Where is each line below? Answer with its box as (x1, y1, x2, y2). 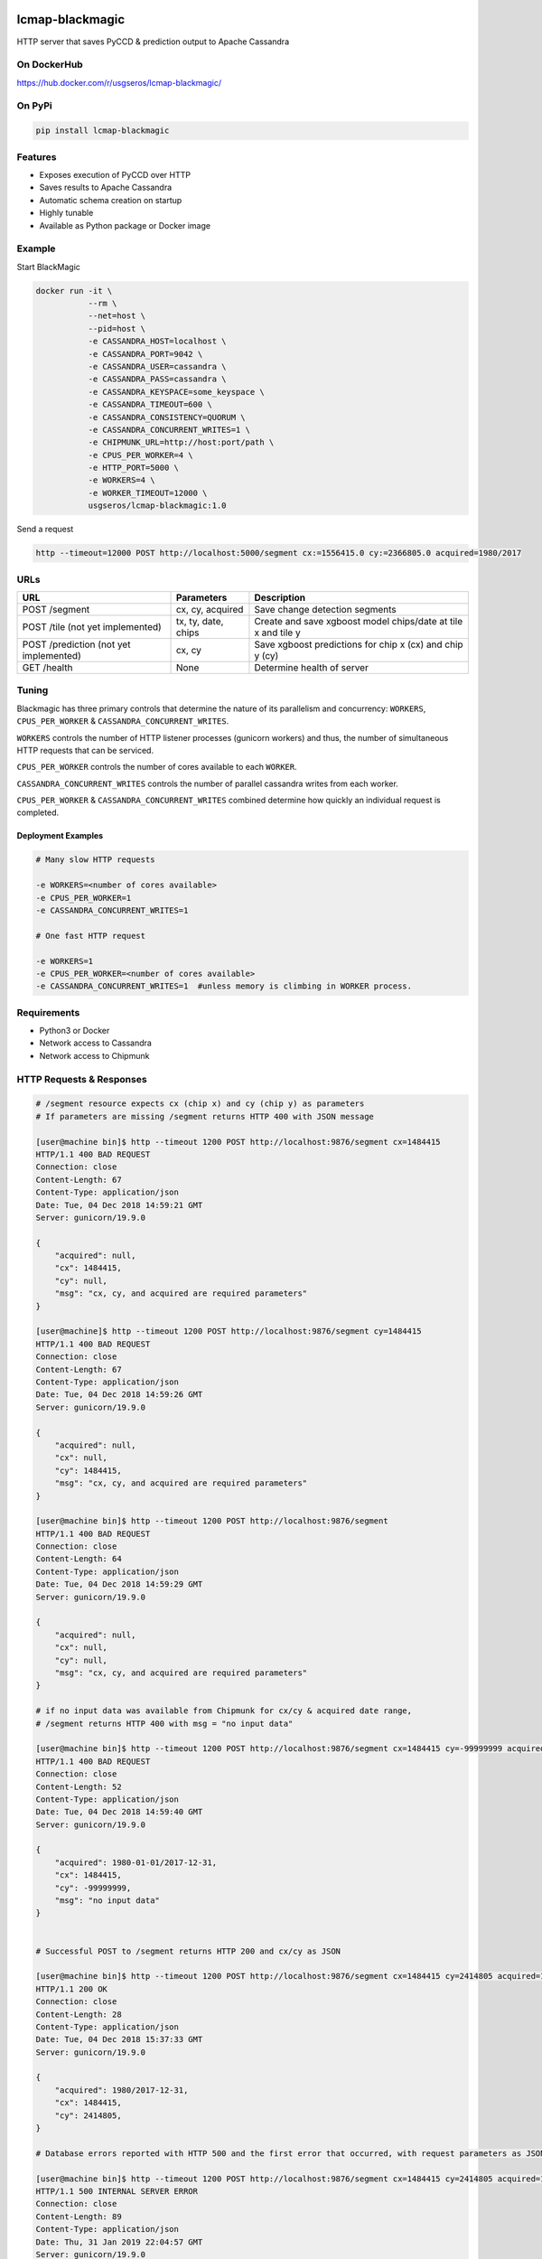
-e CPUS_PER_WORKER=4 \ (88, 450, 193, 460)
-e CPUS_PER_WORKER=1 (35, 893, 132, 903)
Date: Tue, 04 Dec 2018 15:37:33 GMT (35, 2034, 203, 2045)
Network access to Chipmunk (39, 1050, 150, 1061)
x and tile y (254, 626, 302, 639)
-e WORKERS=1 (35, 956, 94, 966)
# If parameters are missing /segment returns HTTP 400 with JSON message (35, 1111, 375, 1121)
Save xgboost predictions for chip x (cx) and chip (254, 638, 464, 651)
